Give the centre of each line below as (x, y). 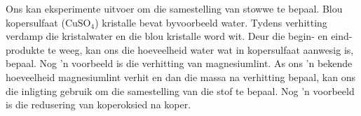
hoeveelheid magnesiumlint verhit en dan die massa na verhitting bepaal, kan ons (180, 77)
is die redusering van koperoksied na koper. (98, 104)
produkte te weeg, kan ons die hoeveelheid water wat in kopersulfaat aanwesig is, (180, 49)
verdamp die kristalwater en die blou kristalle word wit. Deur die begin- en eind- (179, 36)
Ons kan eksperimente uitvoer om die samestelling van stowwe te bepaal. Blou (174, 8)
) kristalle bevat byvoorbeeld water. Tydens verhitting (211, 22)
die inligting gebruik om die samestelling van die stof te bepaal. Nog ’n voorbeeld (180, 90)
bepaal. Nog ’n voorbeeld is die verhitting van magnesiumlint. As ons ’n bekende (179, 63)
